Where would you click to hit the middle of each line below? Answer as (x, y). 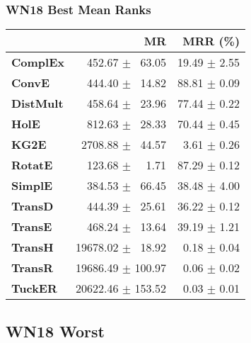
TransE (32, 227)
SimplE (32, 186)
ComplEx (38, 62)
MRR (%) (211, 41)
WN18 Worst (55, 331)
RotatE (32, 165)
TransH (33, 247)
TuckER (34, 288)
